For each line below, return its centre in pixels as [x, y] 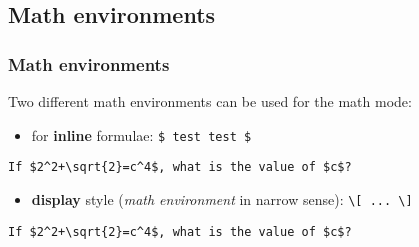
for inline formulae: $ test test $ [141, 134]
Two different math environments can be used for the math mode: [210, 101]
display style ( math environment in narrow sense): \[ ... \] [222, 198]
